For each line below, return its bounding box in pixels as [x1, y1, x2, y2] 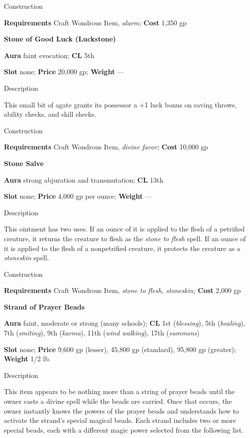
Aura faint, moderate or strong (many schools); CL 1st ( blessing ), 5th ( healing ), [4, 318, 246, 328]
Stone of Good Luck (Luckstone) [4, 34, 116, 44]
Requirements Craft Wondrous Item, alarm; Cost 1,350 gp [4, 17, 187, 27]
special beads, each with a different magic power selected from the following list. [4, 424, 244, 435]
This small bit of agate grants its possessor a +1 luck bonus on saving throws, [4, 99, 237, 109]
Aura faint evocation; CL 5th [4, 50, 95, 60]
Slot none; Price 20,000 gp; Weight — [4, 66, 124, 77]
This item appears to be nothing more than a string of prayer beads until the [4, 386, 235, 396]
